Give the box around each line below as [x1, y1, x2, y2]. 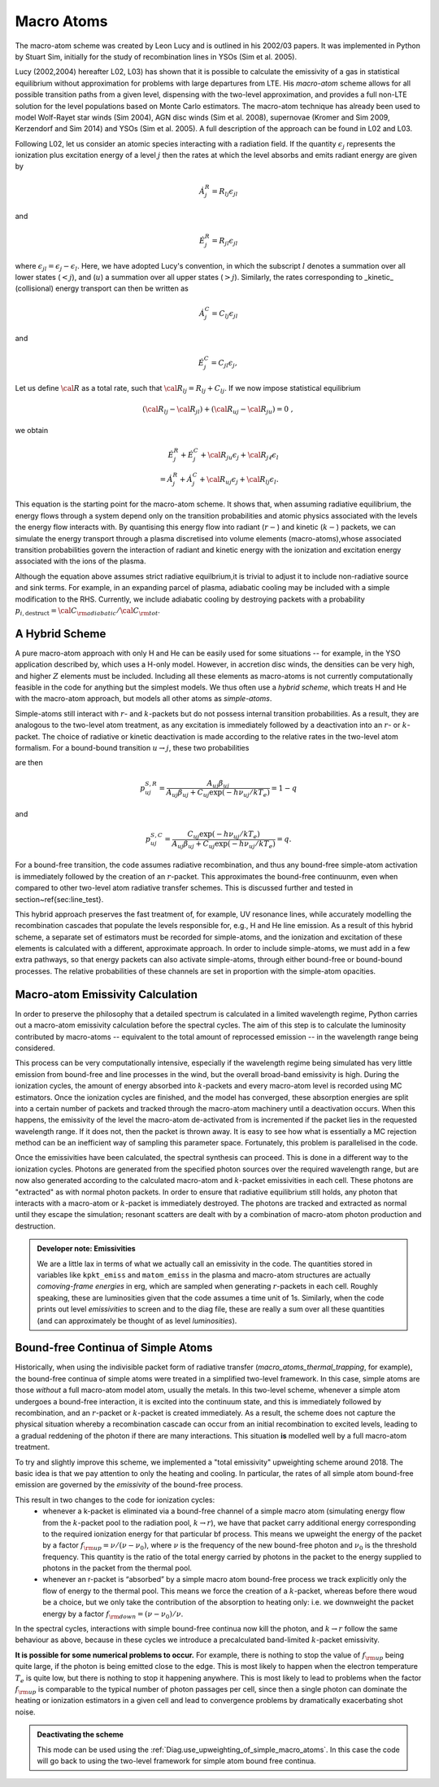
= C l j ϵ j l [211, 309, 238, 320]
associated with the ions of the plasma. [15, 556, 146, 566]
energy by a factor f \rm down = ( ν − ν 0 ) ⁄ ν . [42, 1609, 184, 1620]
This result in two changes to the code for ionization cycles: [15, 1495, 215, 1504]
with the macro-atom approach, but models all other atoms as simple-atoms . [15, 694, 272, 703]
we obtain [15, 426, 49, 436]
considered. [15, 1043, 55, 1053]
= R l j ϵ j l [211, 186, 238, 198]
